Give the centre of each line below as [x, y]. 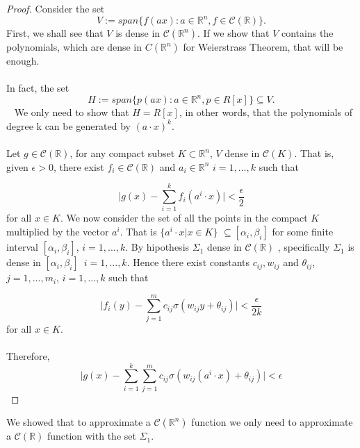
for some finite [303, 232]
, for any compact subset [122, 153]
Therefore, [28, 355]
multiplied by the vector [58, 232]
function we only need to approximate [272, 422]
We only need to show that [72, 112]
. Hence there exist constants [188, 262]
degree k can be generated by [68, 125]
